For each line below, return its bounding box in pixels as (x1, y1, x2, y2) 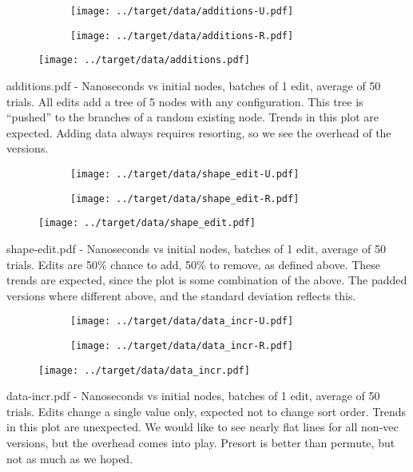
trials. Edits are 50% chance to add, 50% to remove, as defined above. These (6, 256, 381, 272)
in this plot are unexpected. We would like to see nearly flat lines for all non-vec (6, 418, 399, 435)
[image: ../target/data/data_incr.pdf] (38, 364, 250, 376)
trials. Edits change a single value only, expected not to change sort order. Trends (6, 403, 407, 419)
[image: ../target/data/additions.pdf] (38, 54, 250, 66)
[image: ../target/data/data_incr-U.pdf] (70, 315, 294, 327)
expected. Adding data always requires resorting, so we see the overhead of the (6, 124, 391, 141)
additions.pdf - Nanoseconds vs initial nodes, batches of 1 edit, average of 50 (6, 77, 381, 93)
